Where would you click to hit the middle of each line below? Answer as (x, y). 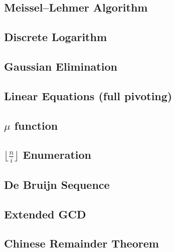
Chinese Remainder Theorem (81, 243)
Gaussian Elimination (61, 66)
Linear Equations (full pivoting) (88, 95)
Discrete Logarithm (56, 37)
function (36, 125)
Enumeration (57, 155)
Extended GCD (45, 214)
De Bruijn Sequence (57, 184)
